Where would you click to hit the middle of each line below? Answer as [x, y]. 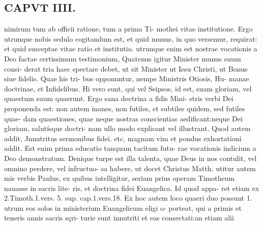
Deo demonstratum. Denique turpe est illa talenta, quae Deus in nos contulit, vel [130, 158]
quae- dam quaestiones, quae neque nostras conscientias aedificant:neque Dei [123, 118]
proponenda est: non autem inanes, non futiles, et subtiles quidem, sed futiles [125, 108]
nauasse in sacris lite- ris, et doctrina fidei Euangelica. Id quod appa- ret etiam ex [132, 188]
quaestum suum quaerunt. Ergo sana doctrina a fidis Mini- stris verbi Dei [119, 98]
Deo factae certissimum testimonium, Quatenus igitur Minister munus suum [123, 58]
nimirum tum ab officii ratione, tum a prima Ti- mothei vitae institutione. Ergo [128, 29]
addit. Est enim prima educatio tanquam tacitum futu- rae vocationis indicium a [130, 148]
